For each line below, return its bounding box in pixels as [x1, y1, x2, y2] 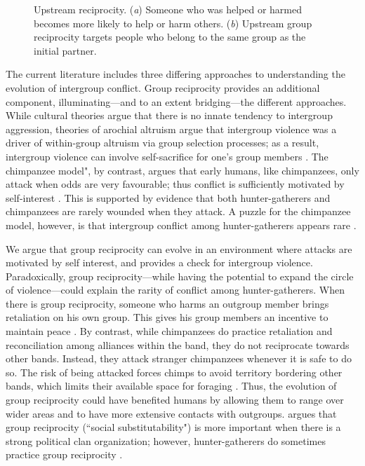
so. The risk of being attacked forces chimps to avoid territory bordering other [6, 364, 343, 379]
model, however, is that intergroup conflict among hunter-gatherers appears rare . [6, 217, 357, 232]
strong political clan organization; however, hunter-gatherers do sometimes [6, 433, 326, 448]
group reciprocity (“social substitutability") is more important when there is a [6, 420, 341, 434]
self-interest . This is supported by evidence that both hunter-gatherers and [6, 190, 331, 205]
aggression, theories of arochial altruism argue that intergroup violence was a [6, 121, 337, 136]
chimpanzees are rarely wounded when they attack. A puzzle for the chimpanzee [6, 204, 351, 219]
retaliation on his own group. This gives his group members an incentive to [6, 310, 328, 324]
